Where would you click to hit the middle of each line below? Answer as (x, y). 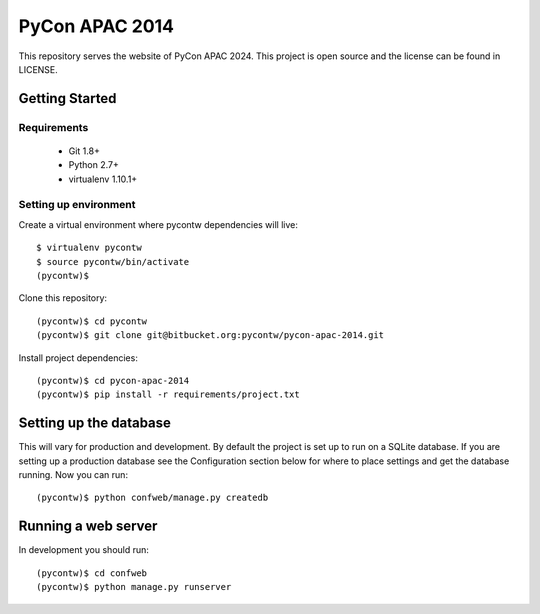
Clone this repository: (63, 298)
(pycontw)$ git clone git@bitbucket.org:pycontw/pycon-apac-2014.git (210, 335)
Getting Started (67, 98)
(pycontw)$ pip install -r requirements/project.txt (168, 394)
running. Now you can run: (73, 475)
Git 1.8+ (84, 151)
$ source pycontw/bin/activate (113, 261)
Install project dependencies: (78, 357)
